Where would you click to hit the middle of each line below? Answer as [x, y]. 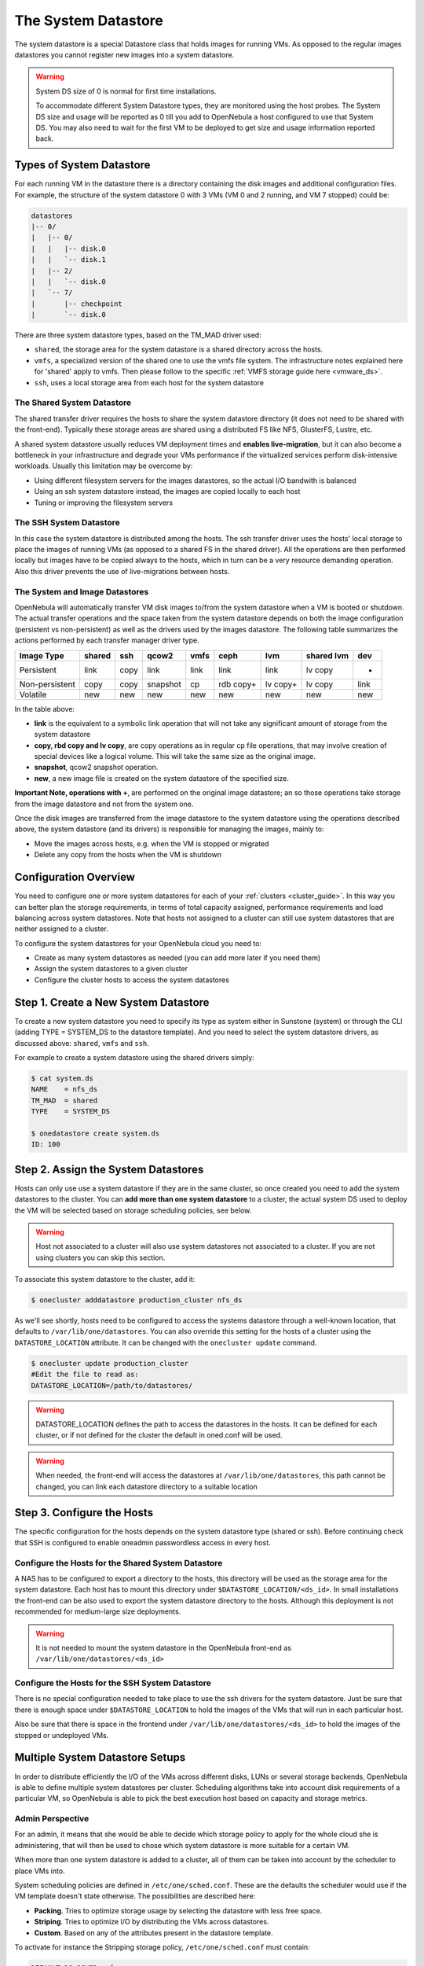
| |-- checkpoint [77, 304]
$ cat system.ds [62, 1078]
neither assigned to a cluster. [62, 929]
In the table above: [44, 709]
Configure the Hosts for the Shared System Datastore [119, 1563]
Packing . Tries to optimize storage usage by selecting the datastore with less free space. [178, 1910]
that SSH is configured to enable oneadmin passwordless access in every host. [143, 1542]
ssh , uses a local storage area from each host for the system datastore [149, 382]
